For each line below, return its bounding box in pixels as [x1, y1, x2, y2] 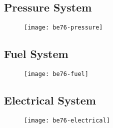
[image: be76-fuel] [24, 70, 88, 78]
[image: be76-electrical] [24, 116, 110, 124]
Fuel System [4, 46, 68, 61]
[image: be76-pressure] [24, 24, 103, 31]
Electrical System [4, 92, 96, 108]
